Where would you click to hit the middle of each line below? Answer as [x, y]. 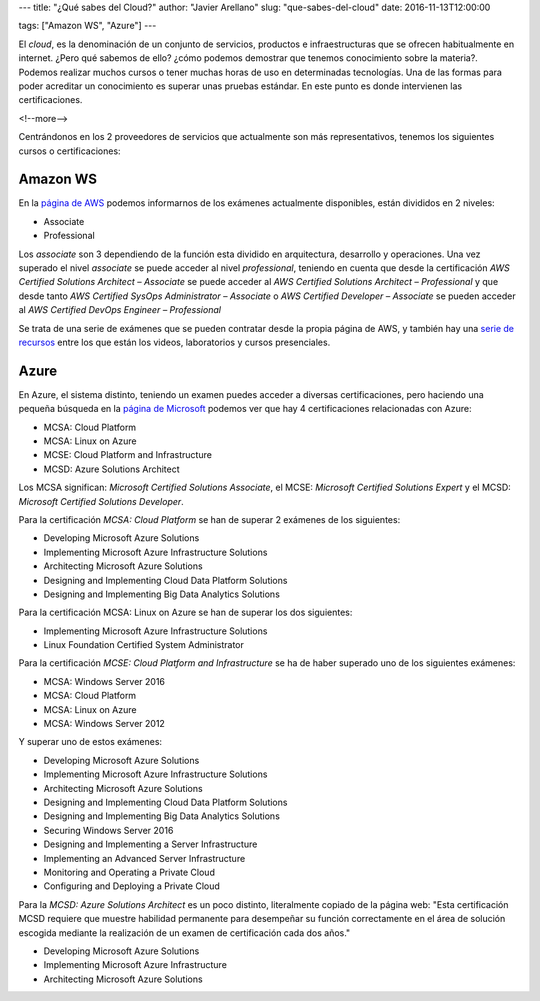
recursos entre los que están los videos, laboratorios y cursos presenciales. [174, 342]
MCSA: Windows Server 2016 [104, 681]
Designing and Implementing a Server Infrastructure [150, 844]
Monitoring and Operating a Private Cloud [129, 872]
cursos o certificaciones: [69, 151]
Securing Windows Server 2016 [108, 830]
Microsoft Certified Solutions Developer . [101, 501]
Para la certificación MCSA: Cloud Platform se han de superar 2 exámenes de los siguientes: [209, 519]
